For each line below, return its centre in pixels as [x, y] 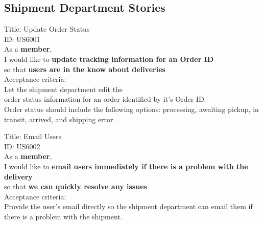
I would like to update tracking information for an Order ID [109, 59]
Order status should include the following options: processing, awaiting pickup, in [131, 109]
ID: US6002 [22, 146]
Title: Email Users [33, 136]
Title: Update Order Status [47, 29]
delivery [18, 176]
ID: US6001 [22, 39]
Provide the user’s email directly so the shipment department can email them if [128, 206]
